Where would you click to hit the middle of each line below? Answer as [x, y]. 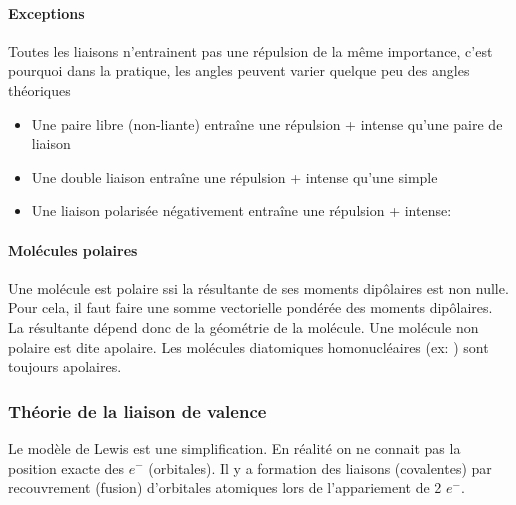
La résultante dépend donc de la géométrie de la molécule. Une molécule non [243, 326]
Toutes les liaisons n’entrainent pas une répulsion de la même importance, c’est [250, 50]
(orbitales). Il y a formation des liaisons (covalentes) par [320, 467]
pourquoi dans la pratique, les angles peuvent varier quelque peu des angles [239, 70]
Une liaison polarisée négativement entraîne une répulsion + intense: [241, 210]
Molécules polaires [73, 249]
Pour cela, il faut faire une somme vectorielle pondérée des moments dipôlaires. [250, 307]
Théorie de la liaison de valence [137, 410]
